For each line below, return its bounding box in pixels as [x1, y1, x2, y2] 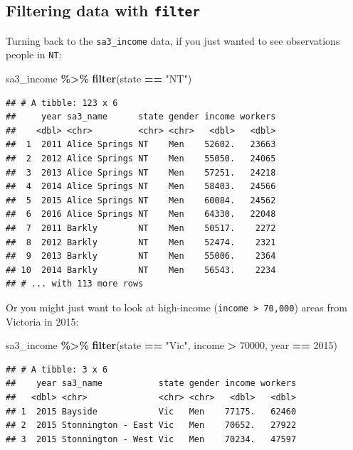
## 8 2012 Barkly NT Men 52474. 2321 [6, 237, 276, 247]
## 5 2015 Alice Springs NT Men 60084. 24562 [6, 195, 276, 205]
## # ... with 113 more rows [6, 279, 144, 289]
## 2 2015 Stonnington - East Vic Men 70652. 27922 [6, 420, 297, 431]
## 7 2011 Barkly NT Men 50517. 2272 [6, 223, 276, 234]
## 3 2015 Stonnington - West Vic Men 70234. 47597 [6, 434, 297, 444]
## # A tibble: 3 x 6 [6, 364, 108, 375]
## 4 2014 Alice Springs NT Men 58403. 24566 [6, 181, 276, 192]
